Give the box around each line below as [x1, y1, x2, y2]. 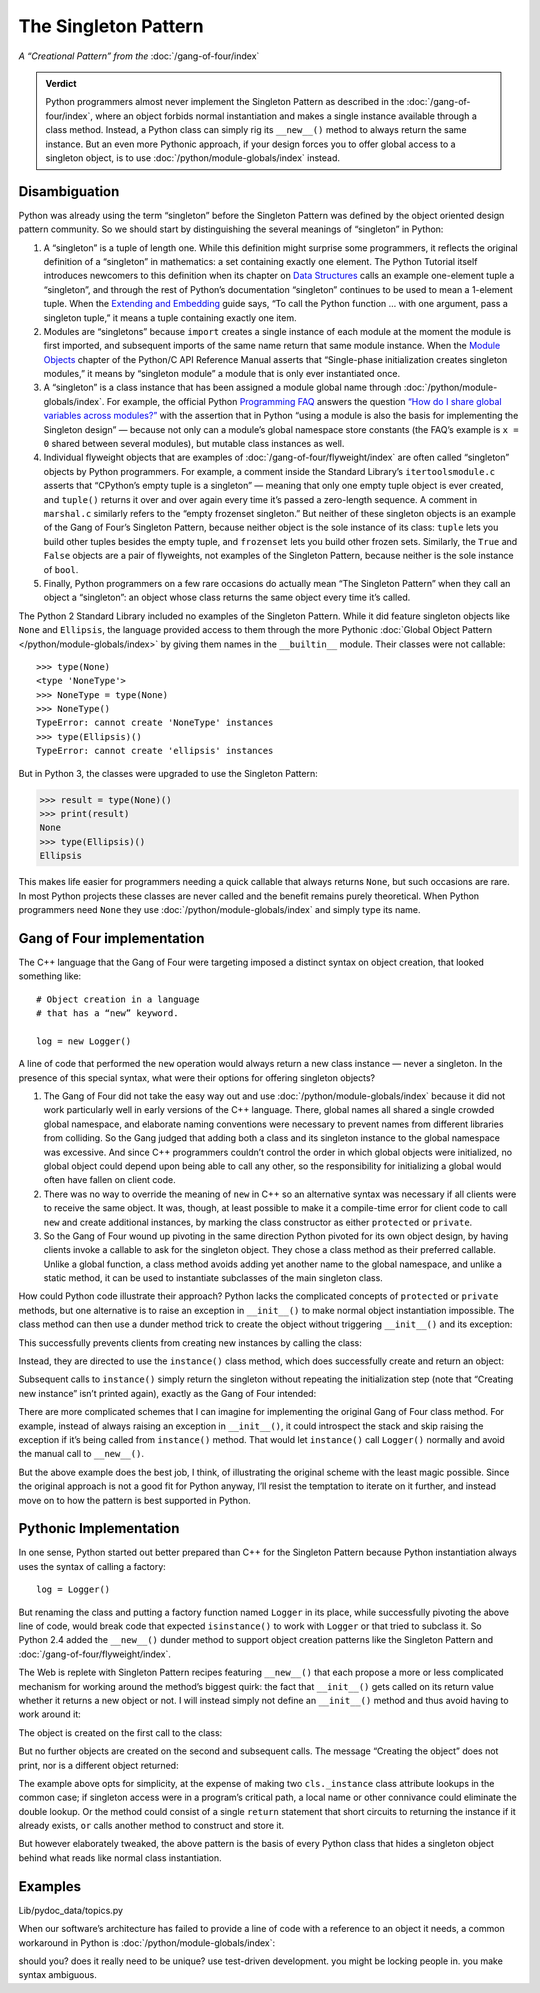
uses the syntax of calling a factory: [18, 1560, 167, 1572]
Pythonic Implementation [18, 1520, 180, 1537]
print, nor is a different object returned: [18, 1759, 179, 1771]
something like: [18, 970, 82, 982]
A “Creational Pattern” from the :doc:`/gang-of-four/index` [18, 50, 260, 62]
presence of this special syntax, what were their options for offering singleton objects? [18, 1071, 375, 1084]
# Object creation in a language [36, 993, 200, 1005]
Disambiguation [18, 183, 120, 200]
